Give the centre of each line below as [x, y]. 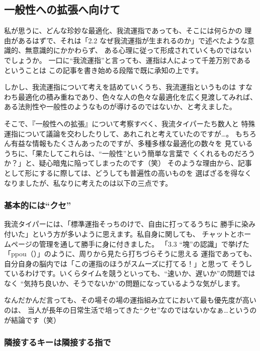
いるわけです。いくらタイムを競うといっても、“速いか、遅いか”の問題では [133, 273]
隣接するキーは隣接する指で [58, 342]
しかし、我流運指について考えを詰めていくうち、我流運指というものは [120, 87]
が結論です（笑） [32, 320]
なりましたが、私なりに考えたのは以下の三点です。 [88, 183]
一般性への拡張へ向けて [62, 9]
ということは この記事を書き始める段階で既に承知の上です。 [104, 70]
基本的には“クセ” [38, 205]
